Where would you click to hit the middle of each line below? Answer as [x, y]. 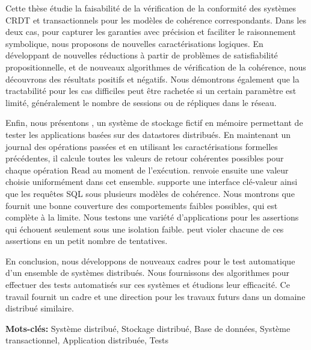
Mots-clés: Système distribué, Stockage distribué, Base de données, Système [148, 328]
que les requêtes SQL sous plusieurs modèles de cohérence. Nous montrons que [150, 193]
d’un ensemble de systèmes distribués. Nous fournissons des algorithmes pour [148, 273]
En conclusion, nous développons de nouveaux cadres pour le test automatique [150, 261]
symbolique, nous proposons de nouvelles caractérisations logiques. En [134, 43]
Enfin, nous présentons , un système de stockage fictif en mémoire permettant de [154, 123]
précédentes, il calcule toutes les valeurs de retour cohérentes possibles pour [145, 158]
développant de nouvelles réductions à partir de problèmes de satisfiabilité [142, 55]
